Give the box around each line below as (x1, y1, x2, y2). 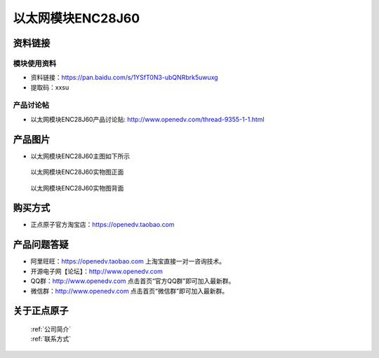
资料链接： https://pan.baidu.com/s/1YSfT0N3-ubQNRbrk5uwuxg (30, 74, 218, 82)
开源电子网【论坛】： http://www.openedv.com (30, 267, 163, 275)
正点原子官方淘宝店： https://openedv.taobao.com (30, 221, 175, 229)
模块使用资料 (13, 58, 57, 68)
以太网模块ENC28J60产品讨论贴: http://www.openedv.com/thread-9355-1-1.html (30, 115, 265, 123)
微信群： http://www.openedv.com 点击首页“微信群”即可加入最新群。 (30, 287, 228, 295)
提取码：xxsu (30, 83, 69, 91)
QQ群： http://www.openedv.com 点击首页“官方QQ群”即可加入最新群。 (30, 277, 235, 285)
